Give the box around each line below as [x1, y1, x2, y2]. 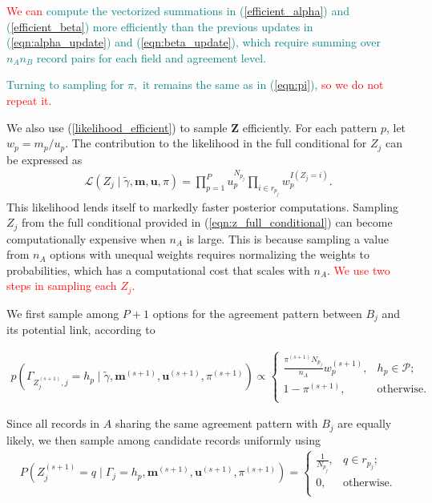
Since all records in [6, 415, 100, 432]
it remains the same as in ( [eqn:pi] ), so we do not [142, 76, 384, 93]
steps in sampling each [6, 277, 117, 294]
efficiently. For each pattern [242, 119, 377, 135]
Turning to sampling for [6, 76, 124, 93]
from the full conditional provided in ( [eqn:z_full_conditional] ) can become [22, 214, 393, 231]
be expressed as [6, 151, 83, 167]
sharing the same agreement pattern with [115, 415, 318, 432]
